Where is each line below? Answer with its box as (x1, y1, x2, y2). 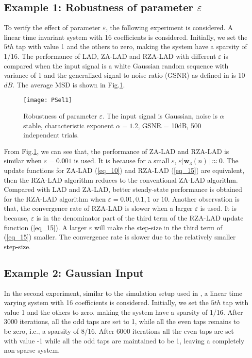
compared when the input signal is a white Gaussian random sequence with (4, 60, 229, 70)
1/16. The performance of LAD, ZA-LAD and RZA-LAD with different (4, 51, 216, 61)
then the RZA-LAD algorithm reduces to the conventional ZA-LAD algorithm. (4, 174, 238, 185)
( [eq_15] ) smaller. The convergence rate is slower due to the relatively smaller (4, 232, 236, 242)
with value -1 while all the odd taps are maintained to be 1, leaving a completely (4, 335, 245, 345)
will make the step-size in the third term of (94, 222, 222, 232)
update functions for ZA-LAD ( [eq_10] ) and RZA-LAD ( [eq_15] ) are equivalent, (4, 165, 245, 175)
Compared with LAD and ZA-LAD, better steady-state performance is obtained (4, 184, 242, 194)
